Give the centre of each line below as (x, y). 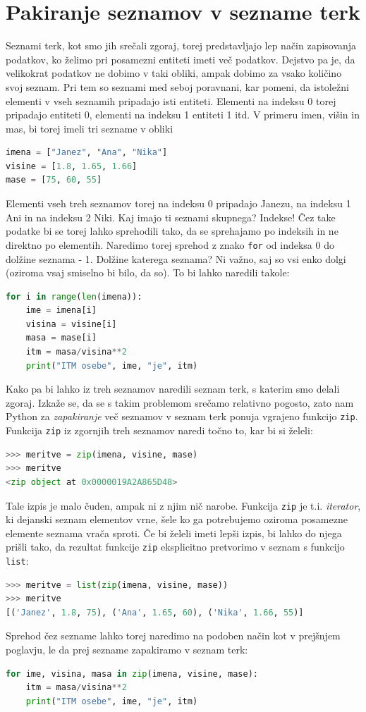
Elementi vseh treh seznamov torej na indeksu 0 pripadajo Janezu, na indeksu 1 (178, 203)
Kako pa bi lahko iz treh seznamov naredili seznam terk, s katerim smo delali (173, 389)
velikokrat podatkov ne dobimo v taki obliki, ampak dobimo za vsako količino (174, 73)
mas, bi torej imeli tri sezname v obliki (90, 128)
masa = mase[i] (61, 338)
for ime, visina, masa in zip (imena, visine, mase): (132, 674)
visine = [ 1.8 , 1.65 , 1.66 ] (72, 166)
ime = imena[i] (61, 311)
